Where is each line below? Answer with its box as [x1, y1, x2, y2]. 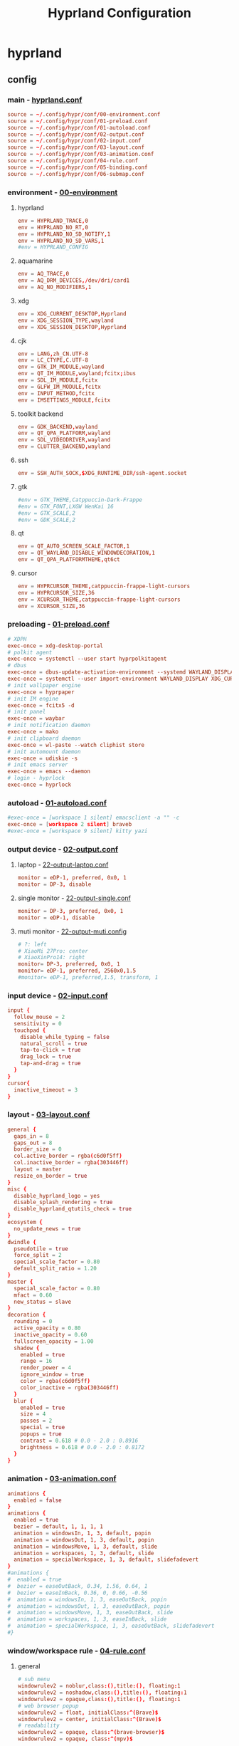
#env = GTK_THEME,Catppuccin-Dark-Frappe [17, 496, 142, 503]
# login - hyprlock [7, 775, 65, 782]
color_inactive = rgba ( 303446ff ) [20, 1384, 119, 1391]
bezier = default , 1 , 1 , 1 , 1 [14, 1523, 103, 1530]
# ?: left [17, 941, 48, 948]
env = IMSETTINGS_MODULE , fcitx [17, 397, 111, 404]
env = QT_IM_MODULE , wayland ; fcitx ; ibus [17, 370, 137, 377]
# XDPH [7, 635, 27, 642]
